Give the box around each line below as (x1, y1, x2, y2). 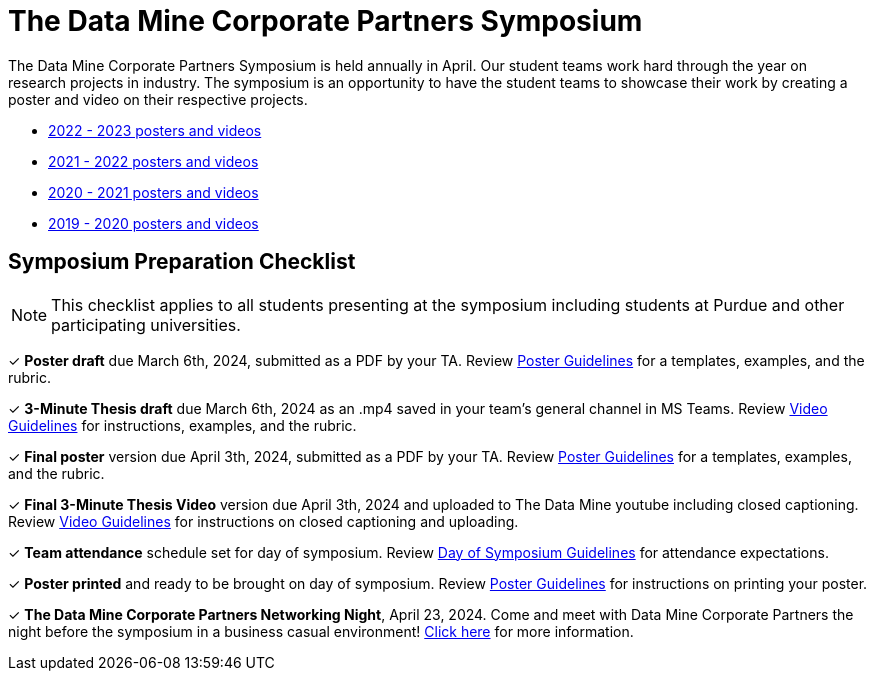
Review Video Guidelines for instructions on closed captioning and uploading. (8, 512, 519, 530)
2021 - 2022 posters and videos (48, 152, 259, 170)
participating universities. (51, 314, 241, 335)
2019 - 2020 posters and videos (48, 214, 259, 232)
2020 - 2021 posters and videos (48, 183, 259, 201)
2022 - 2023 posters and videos (48, 121, 262, 139)
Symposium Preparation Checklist (8, 249, 356, 275)
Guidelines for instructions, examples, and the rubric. (8, 416, 357, 434)
